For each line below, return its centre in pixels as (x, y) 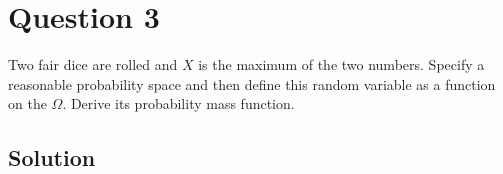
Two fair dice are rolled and (93, 64)
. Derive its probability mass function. (178, 103)
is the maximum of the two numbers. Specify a (341, 64)
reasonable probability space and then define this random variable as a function (252, 83)
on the (27, 103)
